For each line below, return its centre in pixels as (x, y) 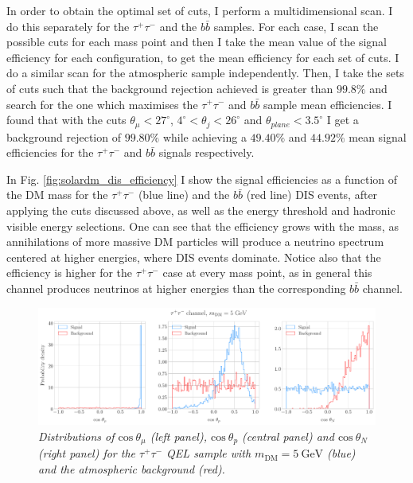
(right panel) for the (87, 453)
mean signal (378, 136)
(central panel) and (288, 436)
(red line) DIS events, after (312, 195)
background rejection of (64, 136)
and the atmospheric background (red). (132, 469)
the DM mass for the (57, 195)
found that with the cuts (66, 120)
